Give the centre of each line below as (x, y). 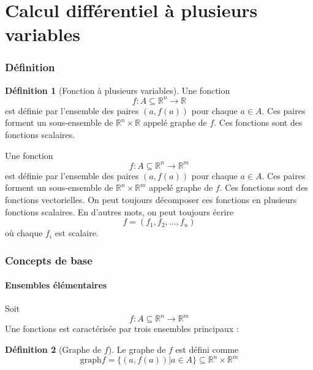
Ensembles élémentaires (56, 285)
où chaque (24, 233)
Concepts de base (49, 260)
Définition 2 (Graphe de (53, 349)
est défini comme (207, 349)
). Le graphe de (137, 349)
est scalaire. (77, 233)
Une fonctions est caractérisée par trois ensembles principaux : (122, 329)
